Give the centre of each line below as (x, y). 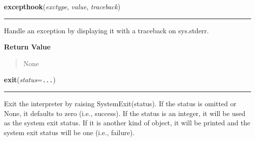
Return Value (27, 47)
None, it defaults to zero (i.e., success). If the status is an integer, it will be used (125, 113)
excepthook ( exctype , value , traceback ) (62, 6)
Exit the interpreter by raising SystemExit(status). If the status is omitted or (120, 104)
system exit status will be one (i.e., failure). (69, 132)
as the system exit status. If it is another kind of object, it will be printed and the (127, 123)
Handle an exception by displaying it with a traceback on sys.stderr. (106, 30)
